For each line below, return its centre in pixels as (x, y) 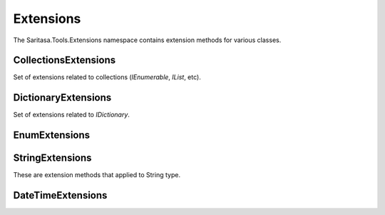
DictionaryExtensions (62, 97)
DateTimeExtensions (60, 195)
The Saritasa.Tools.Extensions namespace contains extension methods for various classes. (147, 40)
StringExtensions (52, 158)
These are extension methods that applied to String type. (97, 175)
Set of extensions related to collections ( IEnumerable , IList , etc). (107, 77)
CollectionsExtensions (65, 60)
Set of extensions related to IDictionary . (71, 115)
